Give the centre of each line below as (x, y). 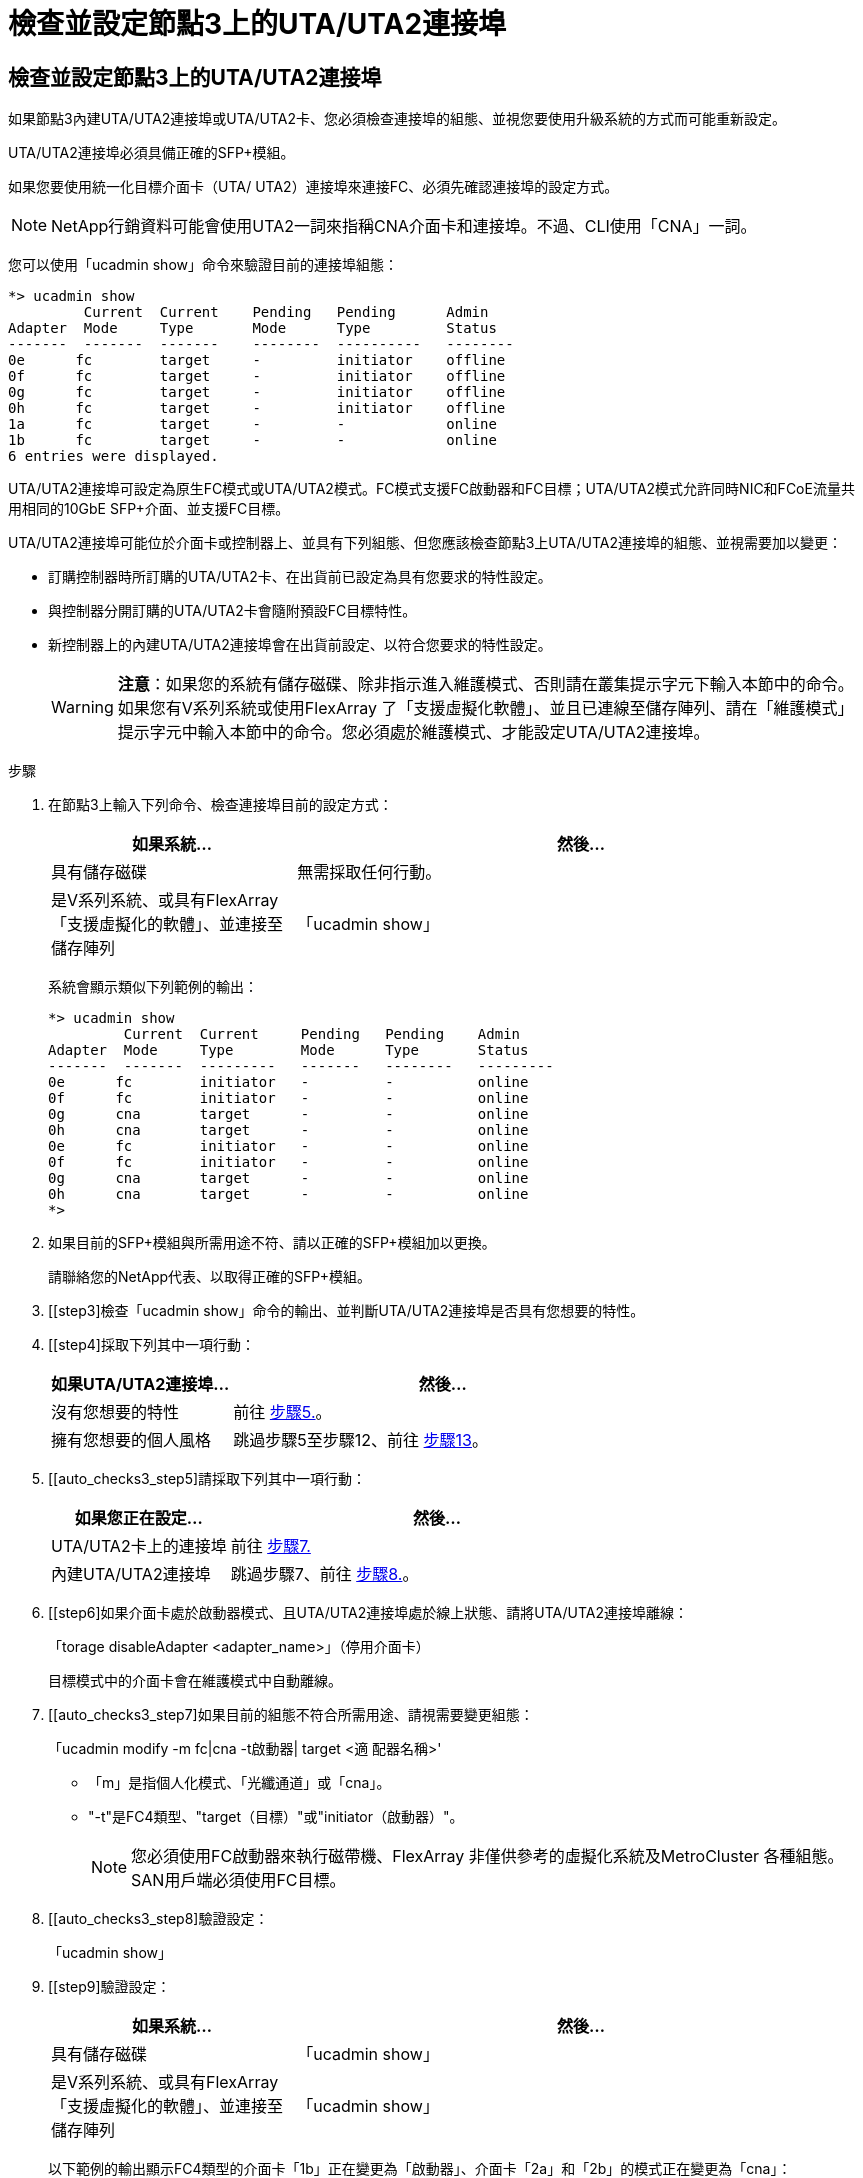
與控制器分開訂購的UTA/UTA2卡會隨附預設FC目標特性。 (232, 611)
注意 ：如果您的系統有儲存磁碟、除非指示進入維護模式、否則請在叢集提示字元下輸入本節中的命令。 (485, 684)
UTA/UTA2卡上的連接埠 (139, 1546)
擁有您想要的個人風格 (131, 1440)
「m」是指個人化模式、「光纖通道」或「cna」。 (239, 1783)
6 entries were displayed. (113, 456)
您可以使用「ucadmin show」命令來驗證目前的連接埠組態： (203, 265)
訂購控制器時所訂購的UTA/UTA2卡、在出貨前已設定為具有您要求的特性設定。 (300, 577)
